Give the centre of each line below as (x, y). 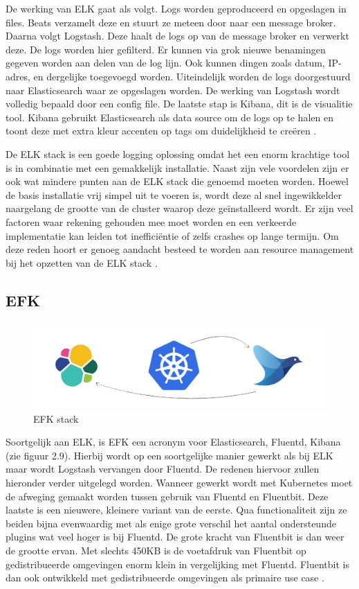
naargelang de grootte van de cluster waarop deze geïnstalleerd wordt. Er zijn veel (179, 208)
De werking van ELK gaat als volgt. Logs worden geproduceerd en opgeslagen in (176, 8)
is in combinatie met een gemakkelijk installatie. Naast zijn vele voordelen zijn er (177, 167)
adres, (18, 76)
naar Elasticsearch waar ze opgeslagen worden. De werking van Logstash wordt (173, 90)
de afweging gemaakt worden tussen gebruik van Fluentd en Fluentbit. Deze (167, 496)
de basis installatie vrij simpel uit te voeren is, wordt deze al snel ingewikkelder (174, 194)
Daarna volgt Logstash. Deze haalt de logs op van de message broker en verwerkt (177, 36)
